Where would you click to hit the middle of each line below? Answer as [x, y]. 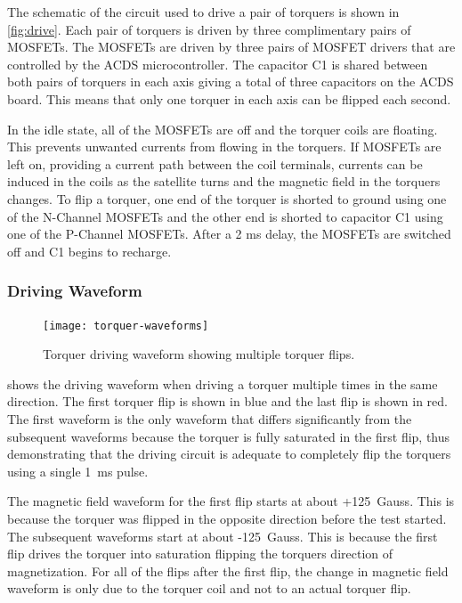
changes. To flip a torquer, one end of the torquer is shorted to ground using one [227, 198]
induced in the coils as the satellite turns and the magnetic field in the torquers [224, 181]
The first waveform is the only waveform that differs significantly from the [210, 418]
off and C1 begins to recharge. [89, 251]
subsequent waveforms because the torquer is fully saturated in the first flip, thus [229, 436]
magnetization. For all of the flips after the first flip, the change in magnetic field [228, 570]
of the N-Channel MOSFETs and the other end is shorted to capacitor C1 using [225, 216]
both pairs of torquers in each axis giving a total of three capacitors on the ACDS [231, 81]
